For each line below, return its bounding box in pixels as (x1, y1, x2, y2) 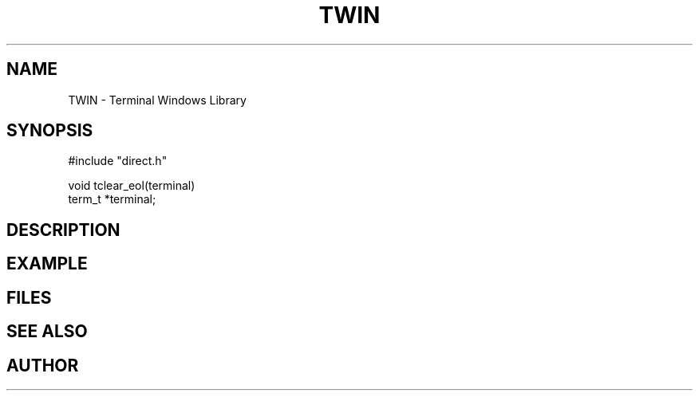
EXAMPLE (6, 254, 88, 274)
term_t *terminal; (68, 192, 156, 206)
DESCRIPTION (6, 219, 120, 240)
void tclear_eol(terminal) (68, 179, 195, 193)
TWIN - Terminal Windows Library (68, 92, 247, 107)
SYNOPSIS (6, 120, 93, 141)
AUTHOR (6, 355, 79, 375)
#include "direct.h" (68, 154, 168, 168)
